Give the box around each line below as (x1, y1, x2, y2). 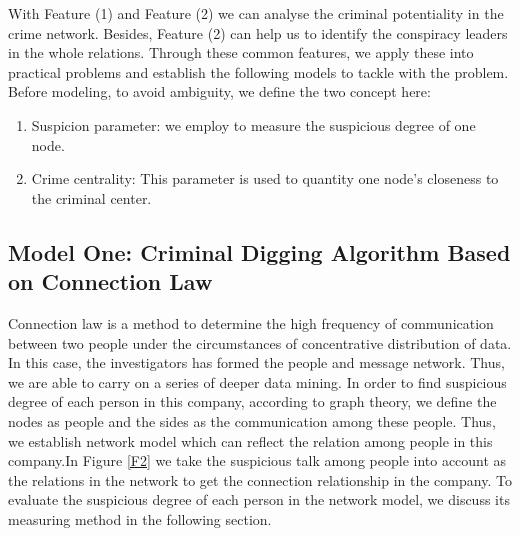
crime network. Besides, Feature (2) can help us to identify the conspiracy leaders (8, 22, 508, 43)
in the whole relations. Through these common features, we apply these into (8, 42, 474, 63)
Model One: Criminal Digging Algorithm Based (8, 236, 511, 267)
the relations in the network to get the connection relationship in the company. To (8, 469, 512, 490)
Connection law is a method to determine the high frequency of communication (8, 312, 494, 333)
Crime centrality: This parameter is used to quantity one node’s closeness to (31, 168, 499, 189)
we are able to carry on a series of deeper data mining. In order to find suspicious (8, 371, 507, 392)
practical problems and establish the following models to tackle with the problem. (8, 61, 509, 82)
